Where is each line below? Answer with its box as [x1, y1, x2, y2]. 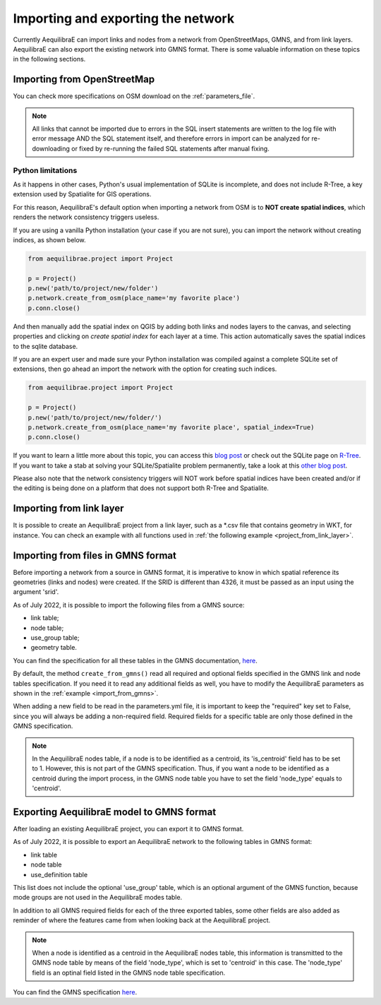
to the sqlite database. [13, 342, 78, 350]
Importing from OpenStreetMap [13, 73, 155, 85]
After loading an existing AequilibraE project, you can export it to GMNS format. [13, 825, 244, 833]
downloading [32, 144, 71, 153]
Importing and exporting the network [13, 11, 235, 26]
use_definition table [30, 870, 88, 879]
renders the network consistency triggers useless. [13, 213, 159, 222]
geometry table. [30, 643, 78, 652]
